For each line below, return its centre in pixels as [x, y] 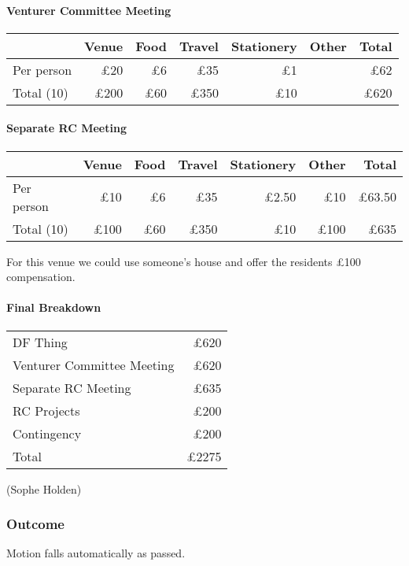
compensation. [41, 277]
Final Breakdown [54, 307]
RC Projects [46, 410]
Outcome [35, 524]
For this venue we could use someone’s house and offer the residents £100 [184, 261]
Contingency [47, 433]
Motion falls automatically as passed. [96, 553]
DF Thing [40, 342]
